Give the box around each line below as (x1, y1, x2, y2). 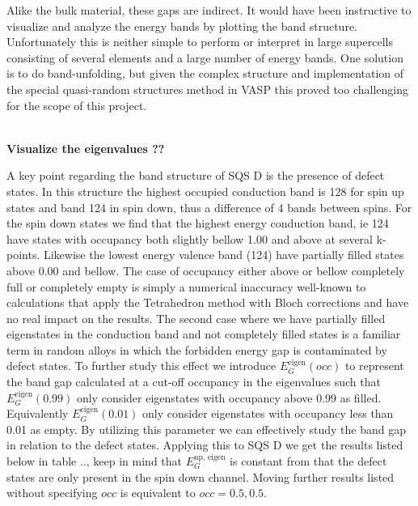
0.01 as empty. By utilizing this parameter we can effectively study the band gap (6, 420, 406, 437)
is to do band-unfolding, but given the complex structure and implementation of (6, 65, 404, 82)
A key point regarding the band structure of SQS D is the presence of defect (6, 167, 385, 184)
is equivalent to (120, 484, 196, 501)
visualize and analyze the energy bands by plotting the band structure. (6, 17, 357, 34)
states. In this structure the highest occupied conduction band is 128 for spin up (6, 182, 404, 199)
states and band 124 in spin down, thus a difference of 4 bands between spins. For (6, 198, 412, 215)
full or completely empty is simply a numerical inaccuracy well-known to (6, 278, 366, 295)
